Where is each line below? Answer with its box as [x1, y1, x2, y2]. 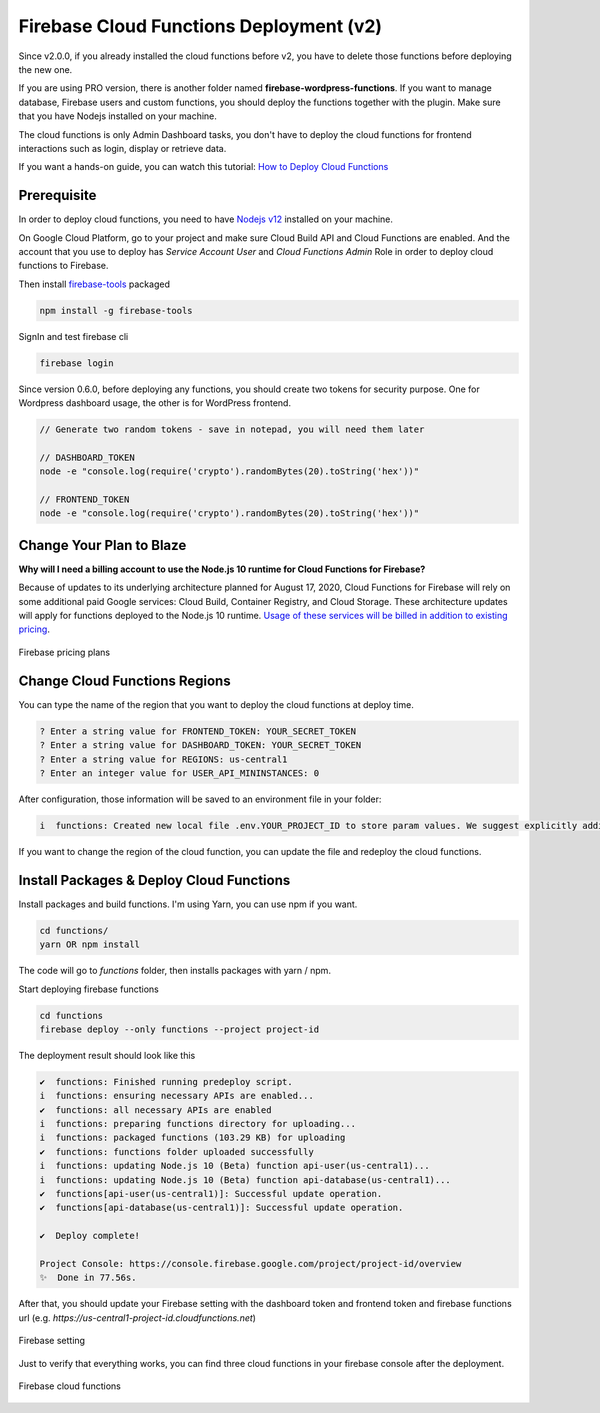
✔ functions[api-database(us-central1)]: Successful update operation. [39, 1202, 404, 1214]
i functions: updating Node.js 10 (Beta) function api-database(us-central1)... [39, 1174, 452, 1185]
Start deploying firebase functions [18, 983, 159, 995]
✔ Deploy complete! [39, 1230, 140, 1242]
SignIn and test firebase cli [18, 330, 129, 342]
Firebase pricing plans [18, 646, 110, 658]
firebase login [39, 357, 114, 369]
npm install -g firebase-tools [39, 305, 194, 316]
